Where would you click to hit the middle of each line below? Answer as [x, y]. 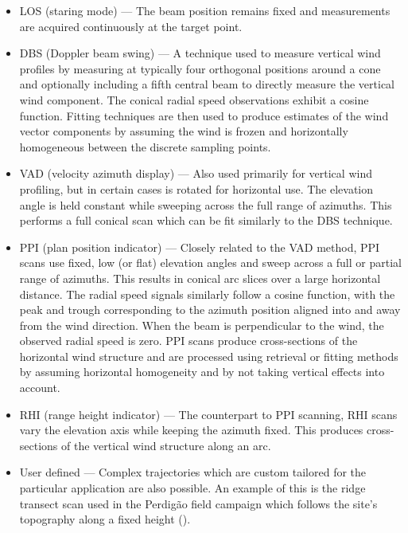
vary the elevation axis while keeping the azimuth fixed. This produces [191, 430]
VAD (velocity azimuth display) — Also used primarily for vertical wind [196, 173]
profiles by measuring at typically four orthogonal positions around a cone [200, 68]
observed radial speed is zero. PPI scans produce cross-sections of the [188, 341]
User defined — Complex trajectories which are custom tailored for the [193, 472]
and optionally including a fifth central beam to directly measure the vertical [207, 84]
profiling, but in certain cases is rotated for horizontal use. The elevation [196, 188]
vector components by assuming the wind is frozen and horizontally [184, 131]
